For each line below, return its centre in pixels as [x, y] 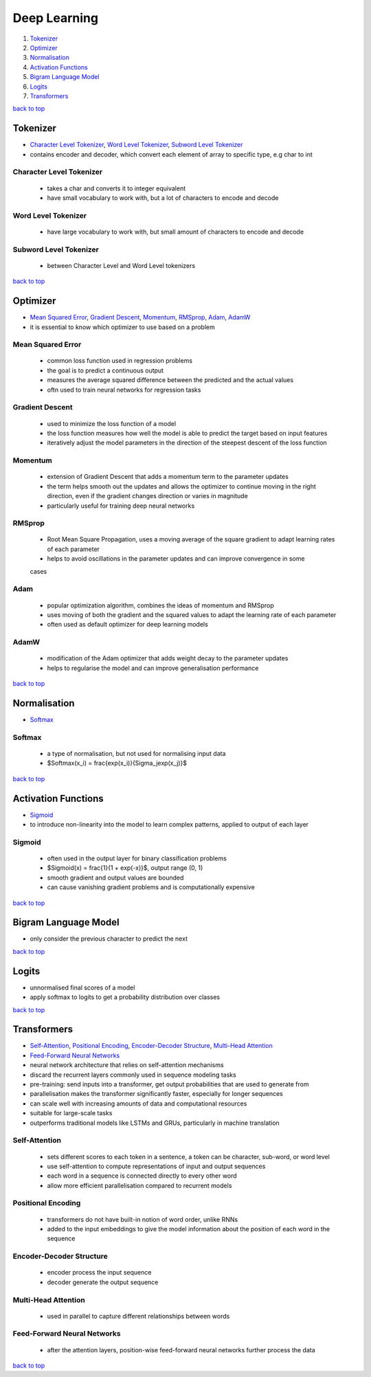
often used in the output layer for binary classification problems [137, 858]
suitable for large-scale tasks [71, 1113]
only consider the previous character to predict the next [109, 939]
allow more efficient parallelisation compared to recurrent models [139, 1185]
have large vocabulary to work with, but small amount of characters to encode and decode [176, 232]
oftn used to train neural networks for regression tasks [124, 390]
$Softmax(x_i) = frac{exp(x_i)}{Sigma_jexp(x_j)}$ [117, 763]
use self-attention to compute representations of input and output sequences [156, 1166]
